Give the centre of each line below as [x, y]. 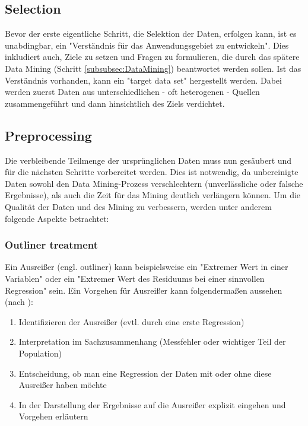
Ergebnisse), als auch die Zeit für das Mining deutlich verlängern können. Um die [153, 195]
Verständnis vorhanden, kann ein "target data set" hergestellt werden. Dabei [143, 80]
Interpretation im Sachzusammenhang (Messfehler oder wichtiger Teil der [152, 341]
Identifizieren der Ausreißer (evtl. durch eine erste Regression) [131, 321]
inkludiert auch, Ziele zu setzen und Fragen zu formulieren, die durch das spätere [152, 57]
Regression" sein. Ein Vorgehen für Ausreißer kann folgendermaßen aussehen [144, 290]
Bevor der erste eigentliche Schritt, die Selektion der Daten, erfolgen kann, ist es [151, 34]
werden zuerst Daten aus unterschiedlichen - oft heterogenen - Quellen [132, 92]
